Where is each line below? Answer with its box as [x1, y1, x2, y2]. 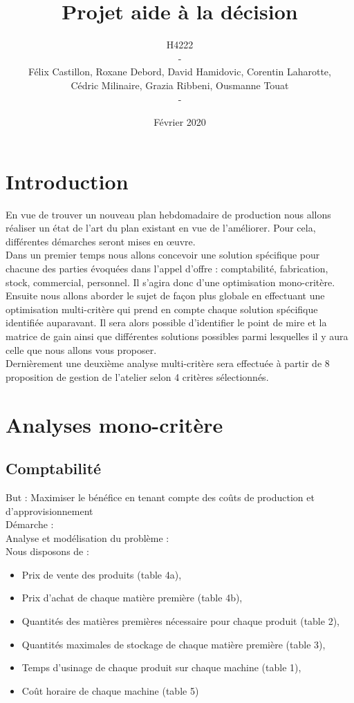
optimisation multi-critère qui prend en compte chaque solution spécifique [6, 301, 318, 316]
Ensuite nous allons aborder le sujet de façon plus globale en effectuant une [6, 288, 325, 303]
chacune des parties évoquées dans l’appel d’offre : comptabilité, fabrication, [6, 261, 328, 275]
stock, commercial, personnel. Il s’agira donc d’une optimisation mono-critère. [6, 274, 335, 289]
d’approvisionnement [6, 503, 93, 518]
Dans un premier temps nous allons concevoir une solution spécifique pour [6, 247, 320, 262]
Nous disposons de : [6, 544, 89, 559]
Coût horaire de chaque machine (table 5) [21, 683, 199, 697]
